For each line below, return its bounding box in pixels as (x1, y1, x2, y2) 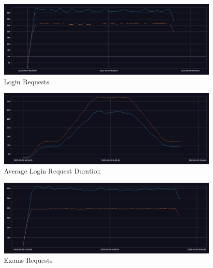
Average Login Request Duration (4, 166, 101, 176)
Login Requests (4, 76, 49, 86)
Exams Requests (4, 255, 53, 265)
